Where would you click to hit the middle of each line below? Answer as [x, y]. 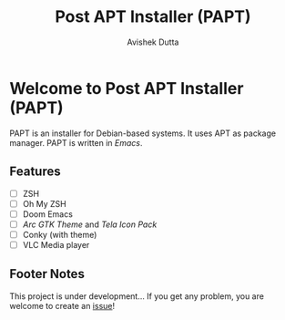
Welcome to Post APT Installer [127, 88]
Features [35, 172]
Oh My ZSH [44, 203]
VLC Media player [56, 244]
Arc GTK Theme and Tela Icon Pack [90, 224]
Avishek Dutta [153, 42]
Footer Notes [47, 274]
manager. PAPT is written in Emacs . [76, 142]
